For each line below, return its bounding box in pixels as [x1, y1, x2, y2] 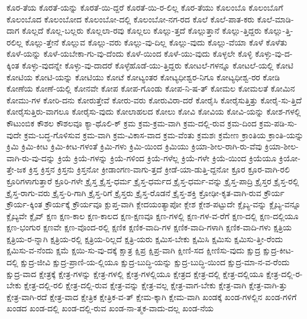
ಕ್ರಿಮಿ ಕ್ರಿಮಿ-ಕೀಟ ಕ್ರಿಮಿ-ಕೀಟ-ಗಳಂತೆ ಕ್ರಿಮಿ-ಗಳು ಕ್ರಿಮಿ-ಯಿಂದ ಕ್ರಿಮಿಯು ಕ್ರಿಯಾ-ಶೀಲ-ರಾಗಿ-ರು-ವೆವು [7, 140, 262, 152]
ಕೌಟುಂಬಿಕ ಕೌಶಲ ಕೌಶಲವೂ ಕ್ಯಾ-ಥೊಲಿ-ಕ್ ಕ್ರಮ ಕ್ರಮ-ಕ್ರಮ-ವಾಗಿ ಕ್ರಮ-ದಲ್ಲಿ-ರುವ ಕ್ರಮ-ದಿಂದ [7, 116, 257, 129]
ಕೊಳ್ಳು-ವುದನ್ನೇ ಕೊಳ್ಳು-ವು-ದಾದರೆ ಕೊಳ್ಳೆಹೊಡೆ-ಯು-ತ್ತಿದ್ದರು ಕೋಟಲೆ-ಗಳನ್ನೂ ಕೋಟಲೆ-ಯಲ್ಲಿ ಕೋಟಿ [22, 58, 293, 71]
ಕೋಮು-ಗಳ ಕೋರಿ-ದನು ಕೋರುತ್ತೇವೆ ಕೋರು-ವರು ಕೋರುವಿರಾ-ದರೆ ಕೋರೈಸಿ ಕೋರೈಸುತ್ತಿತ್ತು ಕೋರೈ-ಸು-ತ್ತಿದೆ [7, 93, 302, 106]
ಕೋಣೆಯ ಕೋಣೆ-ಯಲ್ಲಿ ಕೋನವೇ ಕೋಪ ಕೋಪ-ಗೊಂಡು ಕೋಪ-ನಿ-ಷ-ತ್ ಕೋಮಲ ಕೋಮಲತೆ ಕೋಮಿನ [7, 82, 295, 95]
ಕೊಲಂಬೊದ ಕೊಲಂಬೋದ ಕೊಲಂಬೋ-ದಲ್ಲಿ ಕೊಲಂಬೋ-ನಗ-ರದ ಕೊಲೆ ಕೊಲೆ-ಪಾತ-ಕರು [7, 12, 255, 25]
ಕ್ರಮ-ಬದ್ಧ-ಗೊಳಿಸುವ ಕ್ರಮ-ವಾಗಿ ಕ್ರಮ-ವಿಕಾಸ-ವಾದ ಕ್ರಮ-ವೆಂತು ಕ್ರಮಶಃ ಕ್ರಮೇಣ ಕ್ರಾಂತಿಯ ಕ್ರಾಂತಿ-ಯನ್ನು [24, 128, 304, 141]
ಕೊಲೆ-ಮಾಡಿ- [257, 12, 294, 25]
